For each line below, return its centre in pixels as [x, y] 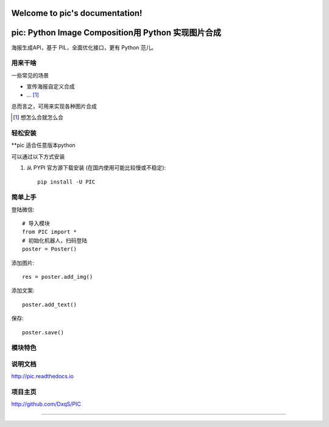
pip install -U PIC [66, 182]
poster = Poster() [50, 249]
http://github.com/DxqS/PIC [46, 404]
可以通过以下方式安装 [38, 156]
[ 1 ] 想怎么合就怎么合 [38, 117]
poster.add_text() [50, 304]
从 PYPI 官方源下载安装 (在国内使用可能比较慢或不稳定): [96, 168]
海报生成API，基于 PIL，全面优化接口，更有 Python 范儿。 [84, 47]
